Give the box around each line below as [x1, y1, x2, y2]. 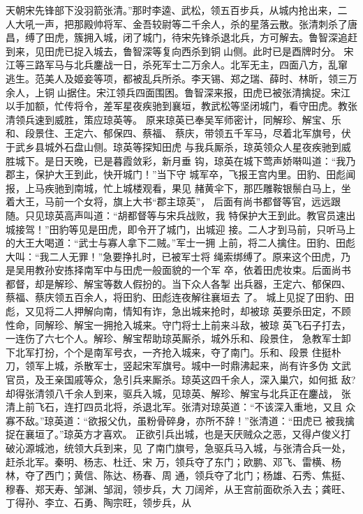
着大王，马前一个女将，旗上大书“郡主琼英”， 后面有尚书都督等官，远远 [6, 194, 331, 209]
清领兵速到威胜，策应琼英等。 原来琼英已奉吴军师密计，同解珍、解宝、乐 [6, 112, 341, 126]
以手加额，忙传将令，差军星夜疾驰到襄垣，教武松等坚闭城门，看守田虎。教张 [6, 98, 357, 113]
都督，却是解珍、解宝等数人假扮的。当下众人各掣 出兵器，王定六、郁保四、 [6, 276, 351, 291]
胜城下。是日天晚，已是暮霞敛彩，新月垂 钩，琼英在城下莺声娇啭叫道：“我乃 [6, 153, 356, 168]
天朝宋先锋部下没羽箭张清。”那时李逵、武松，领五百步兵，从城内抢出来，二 [6, 3, 348, 17]
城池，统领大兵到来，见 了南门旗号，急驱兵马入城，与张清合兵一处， [34, 441, 351, 455]
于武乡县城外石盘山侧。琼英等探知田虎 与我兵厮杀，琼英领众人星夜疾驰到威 [6, 139, 351, 154]
